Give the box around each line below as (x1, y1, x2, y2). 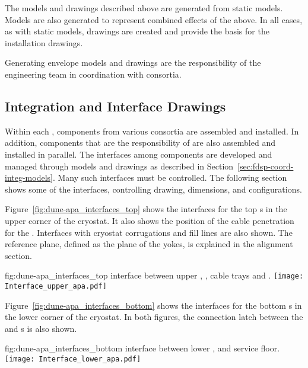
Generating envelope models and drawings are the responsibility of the (5, 56, 261, 69)
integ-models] (5, 171, 53, 184)
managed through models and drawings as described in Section (5, 159, 234, 172)
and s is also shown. (5, 322, 77, 334)
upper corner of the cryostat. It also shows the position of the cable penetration (5, 214, 294, 226)
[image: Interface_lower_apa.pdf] (5, 354, 141, 363)
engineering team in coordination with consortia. (5, 68, 182, 80)
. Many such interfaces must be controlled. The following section (52, 171, 287, 184)
